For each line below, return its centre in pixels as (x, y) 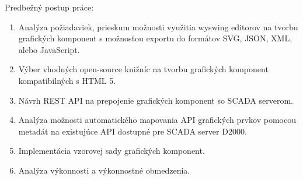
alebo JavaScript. (49, 49)
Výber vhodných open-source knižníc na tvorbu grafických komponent (143, 69)
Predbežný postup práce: (49, 7)
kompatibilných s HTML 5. (67, 80)
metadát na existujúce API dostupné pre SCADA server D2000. (133, 131)
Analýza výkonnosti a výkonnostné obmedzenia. (104, 170)
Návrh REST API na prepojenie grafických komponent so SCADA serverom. (156, 100)
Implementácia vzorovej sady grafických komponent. (112, 151)
